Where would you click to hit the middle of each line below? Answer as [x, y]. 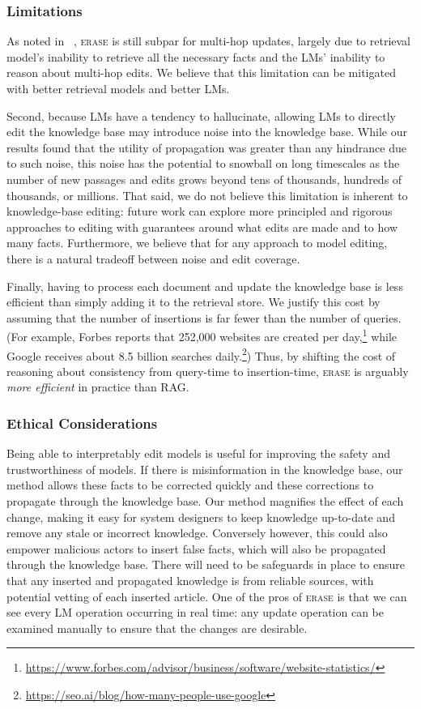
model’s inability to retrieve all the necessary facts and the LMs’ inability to [196, 56]
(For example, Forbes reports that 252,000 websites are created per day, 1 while [202, 335]
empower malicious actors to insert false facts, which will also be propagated [196, 548]
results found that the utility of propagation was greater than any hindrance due [206, 147]
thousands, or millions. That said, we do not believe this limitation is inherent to [207, 195]
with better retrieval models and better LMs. [118, 88]
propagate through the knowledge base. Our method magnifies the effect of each [205, 501]
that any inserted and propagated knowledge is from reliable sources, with [190, 580]
